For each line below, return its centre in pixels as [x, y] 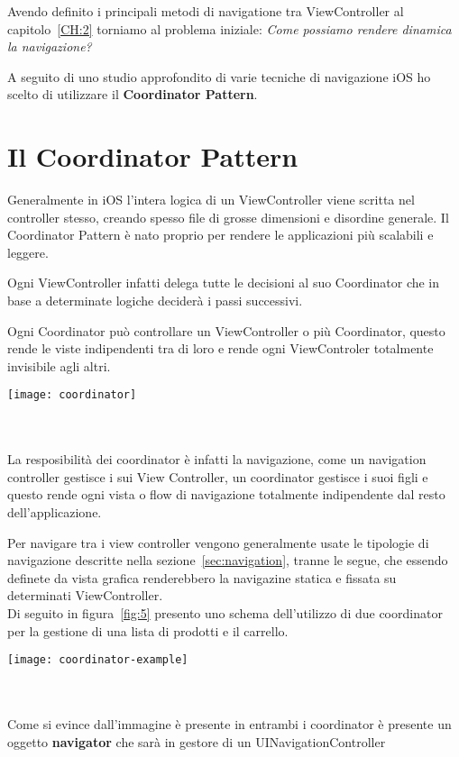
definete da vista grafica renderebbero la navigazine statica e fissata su [202, 577]
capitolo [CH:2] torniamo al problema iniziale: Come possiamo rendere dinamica [229, 28]
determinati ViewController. [85, 595]
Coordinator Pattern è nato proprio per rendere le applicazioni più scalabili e [220, 235]
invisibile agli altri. [59, 365]
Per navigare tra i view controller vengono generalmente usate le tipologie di [218, 542]
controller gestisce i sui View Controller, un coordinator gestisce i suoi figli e [218, 476]
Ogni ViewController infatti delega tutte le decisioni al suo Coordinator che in [224, 283]
